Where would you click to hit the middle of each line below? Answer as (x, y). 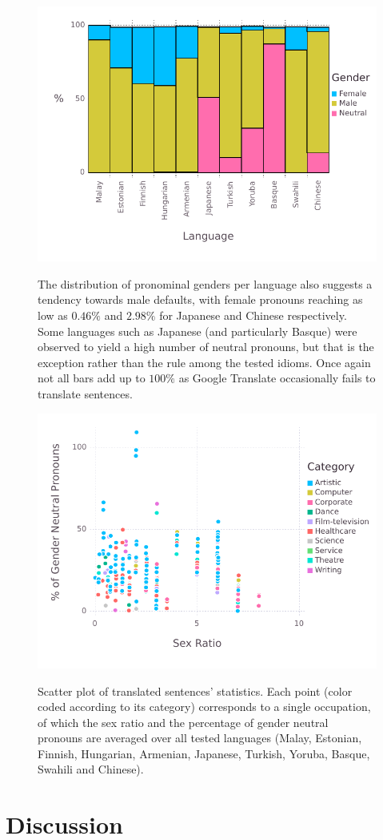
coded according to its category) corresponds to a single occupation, (204, 707)
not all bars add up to (92, 378)
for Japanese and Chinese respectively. (253, 315)
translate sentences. (85, 394)
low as (53, 315)
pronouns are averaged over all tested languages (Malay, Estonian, (200, 738)
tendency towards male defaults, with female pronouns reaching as (200, 299)
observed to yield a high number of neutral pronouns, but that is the (206, 347)
